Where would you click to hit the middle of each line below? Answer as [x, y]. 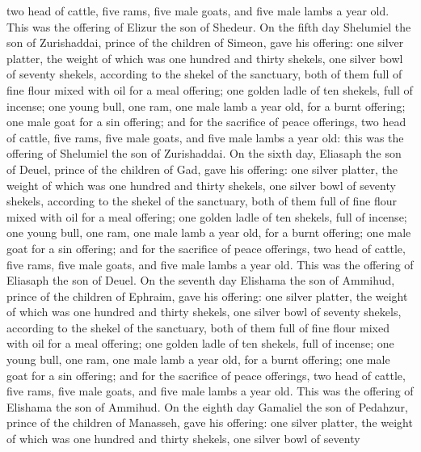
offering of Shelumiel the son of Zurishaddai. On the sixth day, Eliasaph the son [204, 153]
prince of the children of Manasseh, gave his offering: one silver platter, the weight [210, 422]
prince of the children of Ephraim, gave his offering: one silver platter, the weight [207, 296]
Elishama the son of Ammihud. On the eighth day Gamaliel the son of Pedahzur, [207, 406]
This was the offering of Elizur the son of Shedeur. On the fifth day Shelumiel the [209, 26]
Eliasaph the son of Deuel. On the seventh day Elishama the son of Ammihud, [201, 280]
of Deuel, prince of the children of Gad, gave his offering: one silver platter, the [202, 169]
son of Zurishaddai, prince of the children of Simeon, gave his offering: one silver [205, 42]
